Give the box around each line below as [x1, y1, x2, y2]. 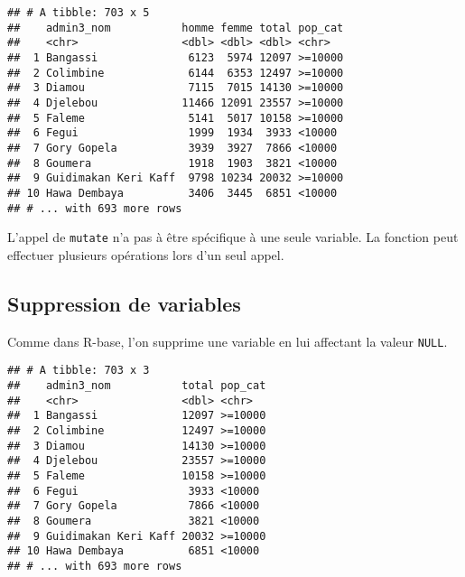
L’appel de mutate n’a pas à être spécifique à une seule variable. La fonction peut [7, 228, 459, 247]
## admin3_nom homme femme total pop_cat [7, 21, 344, 34]
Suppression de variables [7, 289, 241, 317]
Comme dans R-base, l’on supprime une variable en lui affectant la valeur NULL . [7, 331, 448, 350]
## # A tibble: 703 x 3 [7, 364, 150, 377]
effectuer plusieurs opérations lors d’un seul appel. [7, 245, 284, 264]
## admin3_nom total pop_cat [7, 378, 266, 392]
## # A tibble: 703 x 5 [7, 6, 150, 19]
